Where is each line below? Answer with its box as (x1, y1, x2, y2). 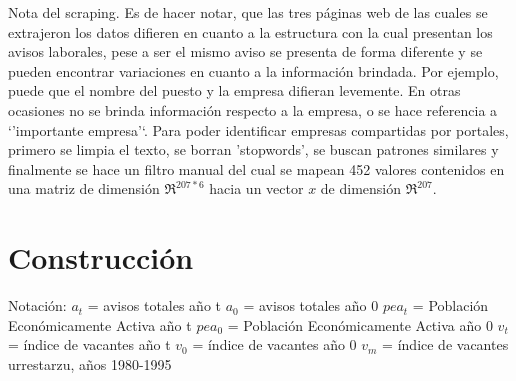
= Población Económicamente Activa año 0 (227, 314, 493, 335)
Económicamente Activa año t (8, 314, 192, 335)
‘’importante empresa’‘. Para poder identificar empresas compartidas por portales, (8, 119, 509, 140)
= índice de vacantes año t (8, 334, 171, 355)
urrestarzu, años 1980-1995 (8, 353, 172, 374)
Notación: (8, 295, 67, 316)
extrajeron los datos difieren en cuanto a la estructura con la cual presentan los (8, 21, 493, 42)
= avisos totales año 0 (243, 295, 379, 316)
